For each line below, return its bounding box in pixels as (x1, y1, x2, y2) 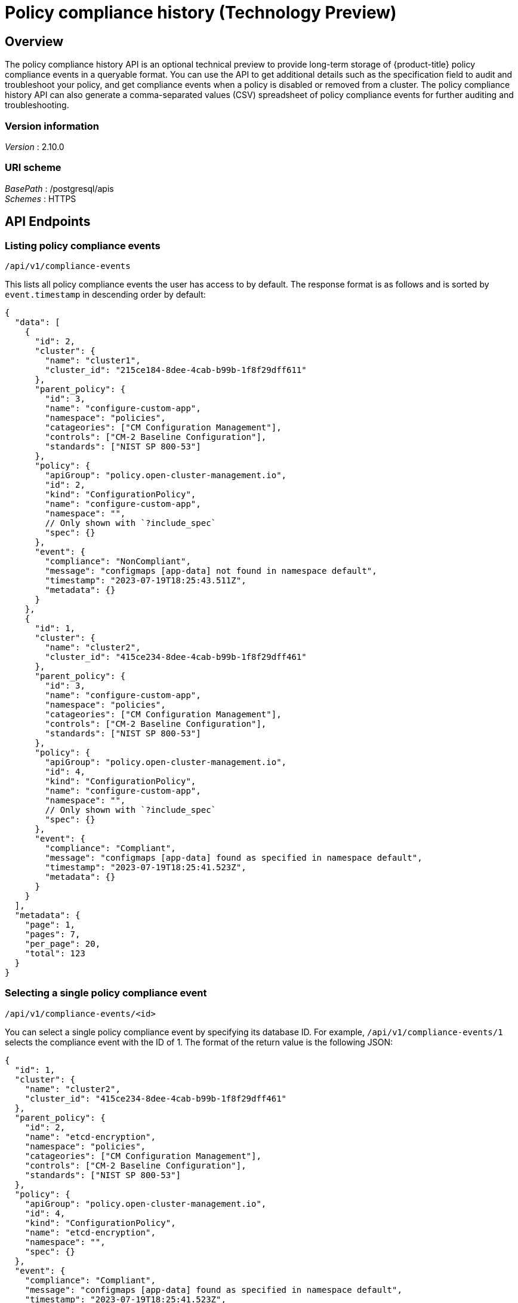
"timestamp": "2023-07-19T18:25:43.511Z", (45, 575, 246, 585)
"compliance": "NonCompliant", (45, 556, 191, 566)
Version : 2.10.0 (5, 141, 64, 152)
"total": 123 (24, 948, 85, 958)
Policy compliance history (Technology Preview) (5, 2, 397, 23)
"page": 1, (24, 919, 76, 929)
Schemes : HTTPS (5, 193, 76, 204)
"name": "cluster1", (45, 355, 141, 365)
